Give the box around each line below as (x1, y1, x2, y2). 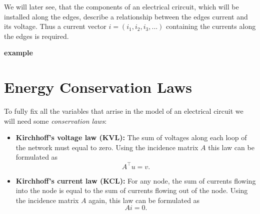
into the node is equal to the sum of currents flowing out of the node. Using (15, 185, 248, 196)
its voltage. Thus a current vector (4, 21, 106, 31)
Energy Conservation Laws (4, 77, 192, 97)
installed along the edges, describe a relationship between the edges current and (4, 11, 248, 21)
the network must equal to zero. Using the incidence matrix (15, 142, 198, 152)
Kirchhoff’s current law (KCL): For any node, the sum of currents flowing (15, 175, 256, 186)
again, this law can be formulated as (88, 195, 200, 205)
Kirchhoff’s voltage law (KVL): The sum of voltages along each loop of (15, 132, 247, 143)
